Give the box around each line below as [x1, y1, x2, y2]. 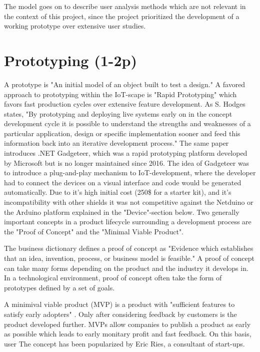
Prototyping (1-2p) [4, 50, 137, 70]
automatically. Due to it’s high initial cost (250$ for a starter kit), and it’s [4, 187, 231, 197]
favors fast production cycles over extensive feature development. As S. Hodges [4, 99, 245, 109]
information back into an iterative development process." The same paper [4, 138, 229, 148]
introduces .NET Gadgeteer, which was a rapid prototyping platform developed [4, 148, 247, 158]
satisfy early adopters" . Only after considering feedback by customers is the [4, 308, 237, 319]
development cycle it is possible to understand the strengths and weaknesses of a [4, 118, 251, 129]
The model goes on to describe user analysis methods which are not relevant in [4, 1, 246, 11]
